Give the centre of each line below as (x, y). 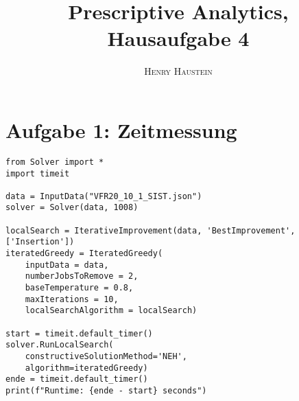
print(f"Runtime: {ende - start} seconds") (106, 390)
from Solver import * (55, 162)
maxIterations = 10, (72, 299)
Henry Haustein (178, 71)
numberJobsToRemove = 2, (82, 276)
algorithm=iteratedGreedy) (86, 368)
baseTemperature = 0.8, (79, 288)
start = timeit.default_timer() (79, 333)
